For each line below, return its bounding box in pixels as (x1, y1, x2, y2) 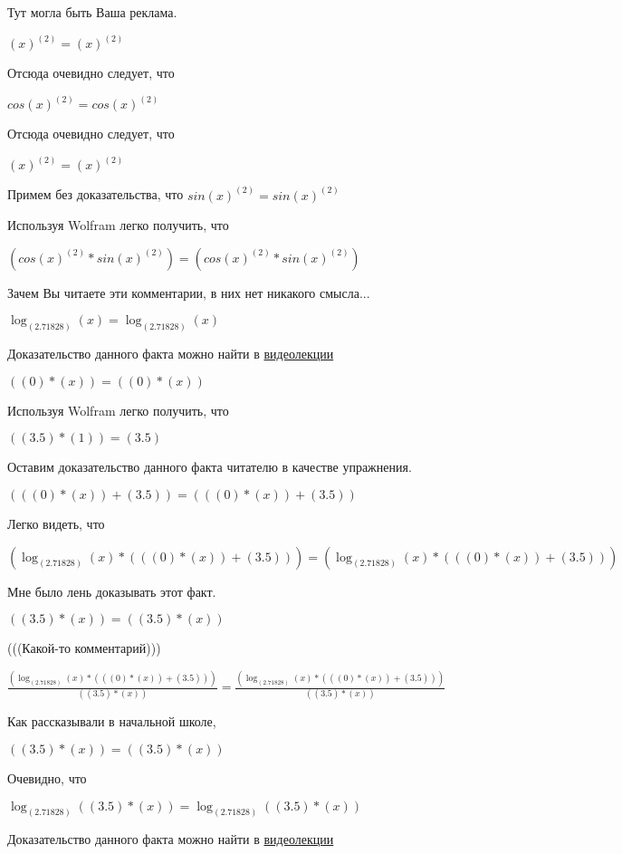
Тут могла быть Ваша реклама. (7, 3, 177, 21)
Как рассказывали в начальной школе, (7, 712, 216, 731)
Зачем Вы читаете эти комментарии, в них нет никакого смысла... (7, 283, 370, 302)
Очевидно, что (7, 768, 87, 787)
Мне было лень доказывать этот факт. (7, 581, 216, 600)
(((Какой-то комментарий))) (7, 638, 161, 657)
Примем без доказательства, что (7, 185, 184, 204)
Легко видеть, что (7, 513, 105, 533)
